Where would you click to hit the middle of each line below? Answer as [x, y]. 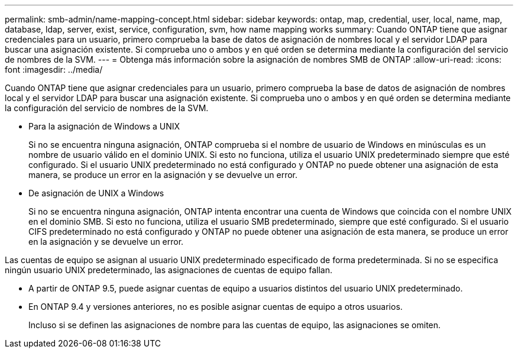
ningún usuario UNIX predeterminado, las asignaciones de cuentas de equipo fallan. [169, 270]
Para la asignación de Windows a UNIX [104, 126]
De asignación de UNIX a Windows [96, 193]
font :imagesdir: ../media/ [54, 69]
